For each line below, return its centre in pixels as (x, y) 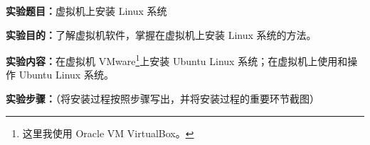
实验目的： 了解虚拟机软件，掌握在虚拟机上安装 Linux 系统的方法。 (161, 34)
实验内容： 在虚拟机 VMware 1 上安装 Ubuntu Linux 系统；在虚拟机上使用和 (177, 60)
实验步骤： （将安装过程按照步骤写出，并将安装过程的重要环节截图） (163, 99)
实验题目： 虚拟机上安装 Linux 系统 (86, 11)
